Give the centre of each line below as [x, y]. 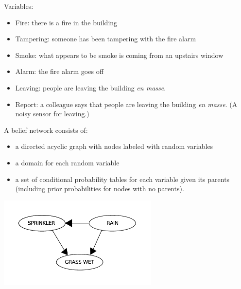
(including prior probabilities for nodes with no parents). [100, 189]
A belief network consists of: [46, 130]
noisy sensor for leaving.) [52, 114]
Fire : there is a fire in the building [66, 22]
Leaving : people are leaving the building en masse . [91, 87]
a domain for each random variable [67, 162]
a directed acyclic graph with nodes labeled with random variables [114, 146]
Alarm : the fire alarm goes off [59, 71]
